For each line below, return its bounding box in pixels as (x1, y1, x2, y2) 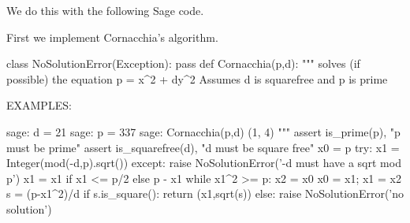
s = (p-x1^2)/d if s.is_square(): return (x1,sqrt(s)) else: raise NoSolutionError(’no (6, 185, 404, 202)
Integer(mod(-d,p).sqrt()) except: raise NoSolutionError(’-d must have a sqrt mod (6, 154, 401, 171)
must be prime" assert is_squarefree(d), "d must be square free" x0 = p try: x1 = (6, 139, 400, 155)
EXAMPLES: (6, 97, 72, 113)
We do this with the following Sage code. (6, 2, 204, 18)
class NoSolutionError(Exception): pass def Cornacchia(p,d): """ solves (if (6, 55, 360, 72)
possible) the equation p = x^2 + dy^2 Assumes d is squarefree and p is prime (6, 70, 388, 87)
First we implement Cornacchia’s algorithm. (6, 28, 218, 45)
